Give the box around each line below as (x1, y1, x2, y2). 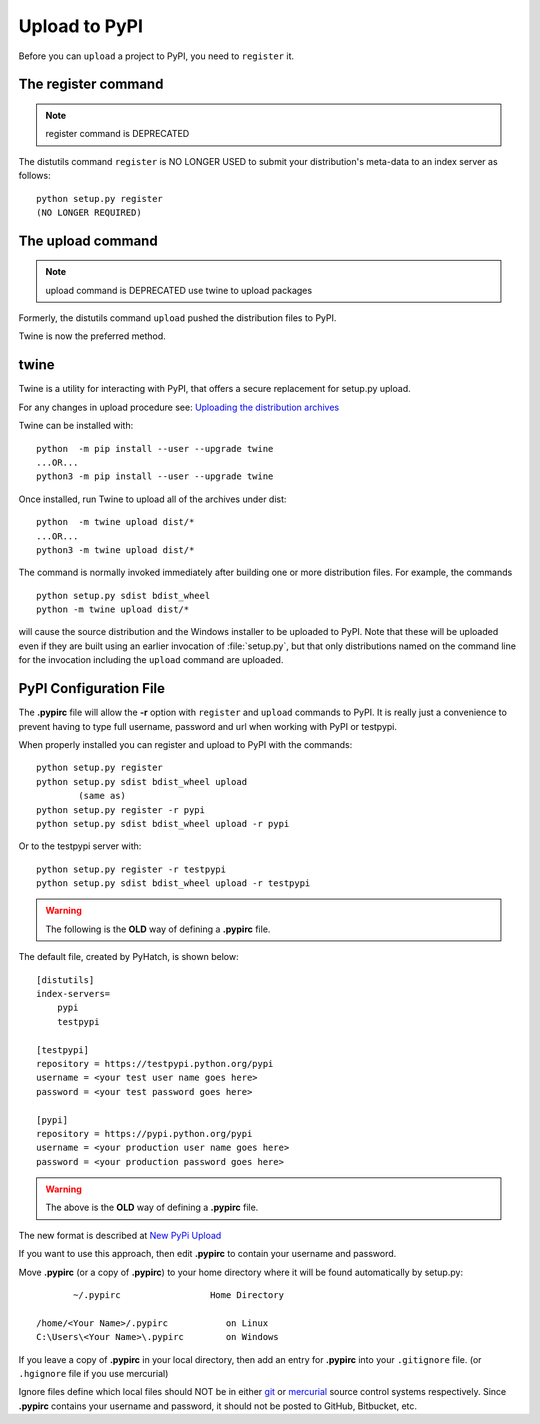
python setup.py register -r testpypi (36, 863, 227, 875)
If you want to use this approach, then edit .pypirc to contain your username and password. (18, 1248, 397, 1260)
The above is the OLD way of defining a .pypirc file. (45, 1201, 259, 1214)
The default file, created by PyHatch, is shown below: (18, 951, 239, 963)
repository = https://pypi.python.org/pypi (36, 1128, 253, 1139)
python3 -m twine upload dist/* (36, 544, 195, 555)
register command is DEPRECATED (45, 128, 190, 140)
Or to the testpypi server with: (18, 840, 142, 852)
